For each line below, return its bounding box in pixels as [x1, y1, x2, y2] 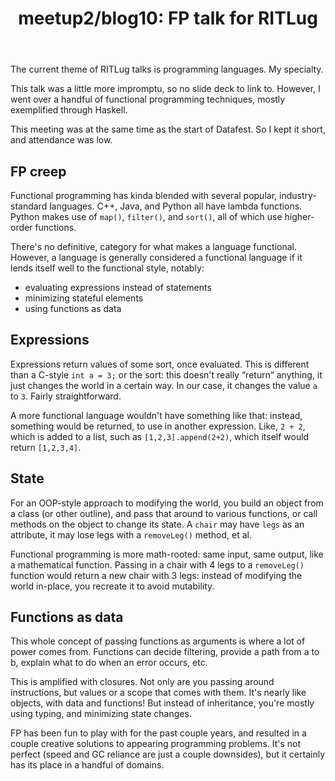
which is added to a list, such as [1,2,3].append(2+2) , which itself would [10, 430, 310, 442]
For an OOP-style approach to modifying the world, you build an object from [10, 497, 324, 509]
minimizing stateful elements [24, 292, 144, 304]
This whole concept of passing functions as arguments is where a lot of [10, 635, 306, 647]
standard [10, 200, 48, 212]
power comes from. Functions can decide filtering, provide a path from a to [10, 646, 320, 658]
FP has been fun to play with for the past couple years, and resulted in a [10, 727, 307, 739]
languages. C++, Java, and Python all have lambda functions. [49, 200, 303, 212]
